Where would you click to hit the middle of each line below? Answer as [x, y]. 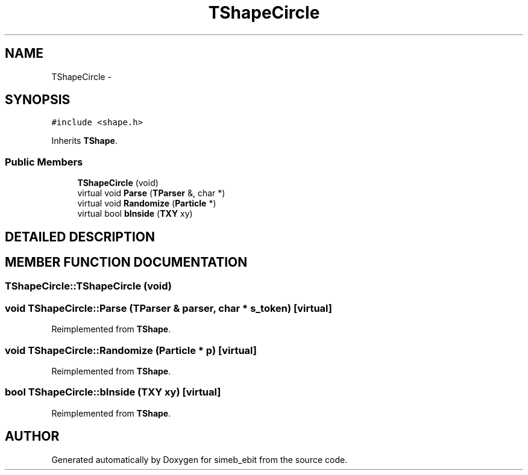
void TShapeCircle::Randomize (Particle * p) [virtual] [131, 350]
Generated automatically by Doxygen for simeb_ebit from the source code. [200, 459]
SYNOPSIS [38, 100]
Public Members [44, 162]
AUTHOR [32, 436]
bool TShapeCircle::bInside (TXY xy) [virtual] [113, 392]
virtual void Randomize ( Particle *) [147, 203]
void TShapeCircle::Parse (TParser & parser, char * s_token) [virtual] [169, 308]
